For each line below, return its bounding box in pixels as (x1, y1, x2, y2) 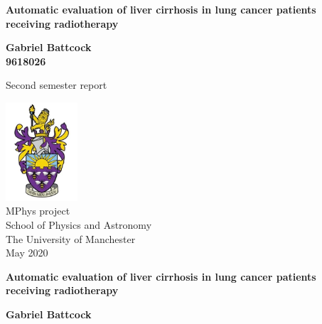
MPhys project (6, 203, 70, 218)
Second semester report (6, 77, 107, 92)
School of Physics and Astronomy (6, 217, 152, 232)
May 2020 (6, 245, 48, 260)
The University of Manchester (6, 231, 136, 246)
